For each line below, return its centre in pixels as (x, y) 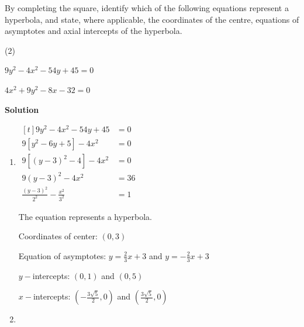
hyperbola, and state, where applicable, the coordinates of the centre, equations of (152, 19)
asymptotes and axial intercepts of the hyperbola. (94, 31)
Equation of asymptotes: (62, 255)
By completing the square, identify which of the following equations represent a (147, 8)
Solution (22, 109)
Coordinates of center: (58, 236)
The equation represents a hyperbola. (85, 216)
